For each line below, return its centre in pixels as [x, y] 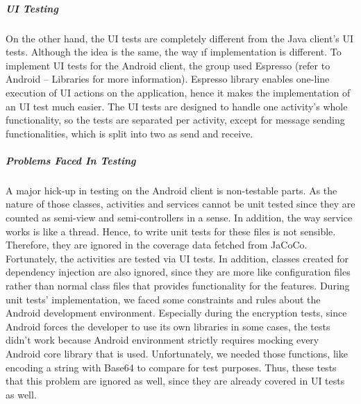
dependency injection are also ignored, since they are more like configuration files [178, 272]
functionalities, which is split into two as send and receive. [129, 133]
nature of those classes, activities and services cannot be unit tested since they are [180, 204]
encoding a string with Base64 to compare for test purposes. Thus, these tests [171, 367]
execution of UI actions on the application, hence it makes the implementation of [178, 92]
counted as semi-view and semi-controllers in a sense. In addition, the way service [179, 218]
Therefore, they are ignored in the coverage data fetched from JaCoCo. [157, 245]
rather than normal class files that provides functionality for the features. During [178, 286]
